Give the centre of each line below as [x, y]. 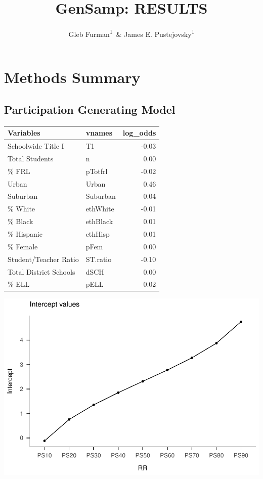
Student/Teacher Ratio [43, 259]
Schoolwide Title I [36, 146]
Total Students [31, 158]
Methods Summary [72, 77]
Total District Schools [41, 271]
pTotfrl [97, 171]
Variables [24, 133]
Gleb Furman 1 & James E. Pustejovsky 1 [131, 33]
